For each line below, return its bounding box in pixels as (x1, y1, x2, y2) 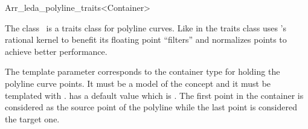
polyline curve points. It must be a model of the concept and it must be (5, 77, 271, 89)
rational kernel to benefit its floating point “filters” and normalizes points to (5, 33, 287, 46)
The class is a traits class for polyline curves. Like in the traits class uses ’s (5, 21, 286, 34)
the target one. (5, 112, 60, 125)
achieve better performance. (5, 45, 107, 57)
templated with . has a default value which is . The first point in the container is (5, 89, 304, 101)
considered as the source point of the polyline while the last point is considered (5, 101, 297, 113)
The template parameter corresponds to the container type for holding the (5, 65, 280, 78)
